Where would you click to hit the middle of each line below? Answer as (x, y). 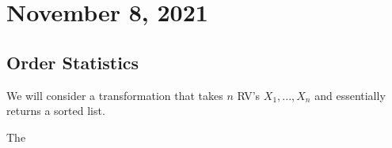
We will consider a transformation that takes (115, 95)
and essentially (350, 95)
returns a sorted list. (56, 111)
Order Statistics (73, 62)
